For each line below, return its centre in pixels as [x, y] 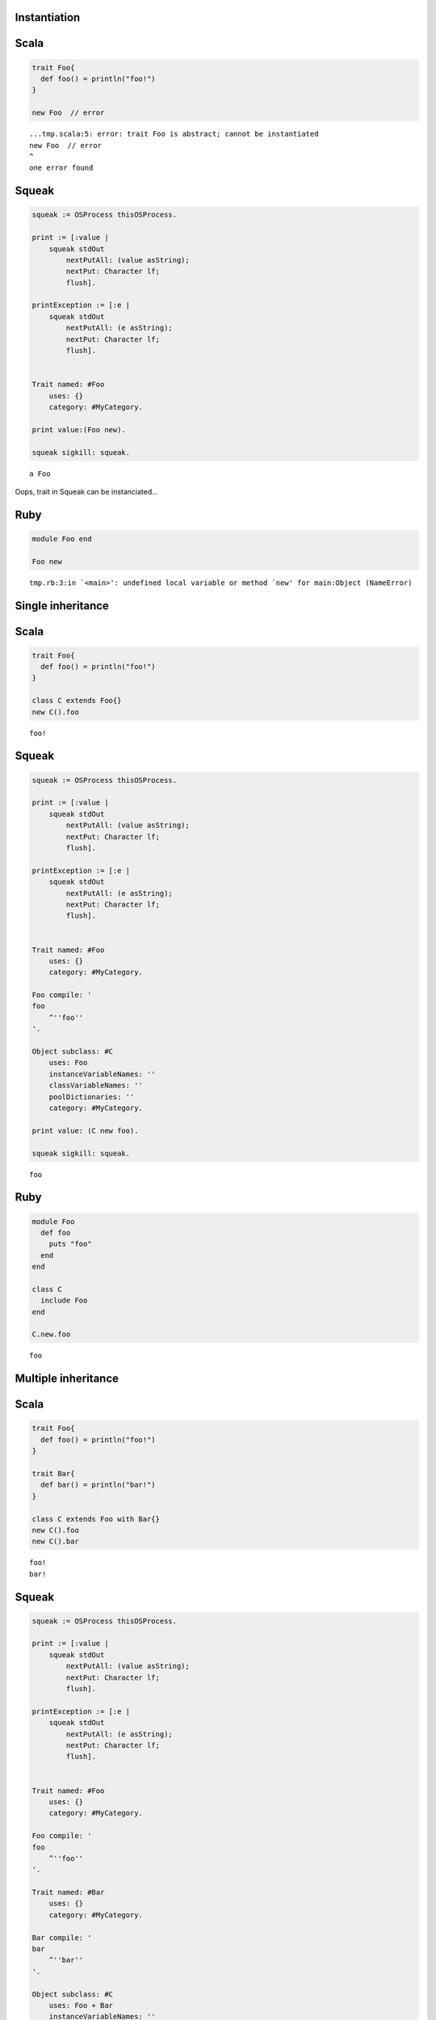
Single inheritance [62, 606]
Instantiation [48, 17]
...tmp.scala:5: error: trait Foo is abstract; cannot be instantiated [174, 134]
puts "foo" [70, 1244]
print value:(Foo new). [79, 429]
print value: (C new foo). [85, 1130]
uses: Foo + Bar [81, 2005]
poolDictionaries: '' [92, 1096]
